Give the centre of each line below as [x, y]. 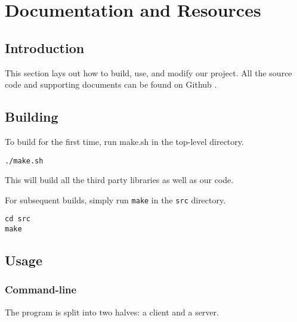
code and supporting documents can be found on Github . [111, 84]
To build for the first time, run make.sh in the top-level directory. [124, 141]
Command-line [41, 290]
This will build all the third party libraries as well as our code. [119, 180]
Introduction [45, 47]
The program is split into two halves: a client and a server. [112, 312]
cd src [18, 219]
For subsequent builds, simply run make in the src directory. [115, 199]
